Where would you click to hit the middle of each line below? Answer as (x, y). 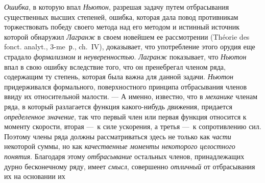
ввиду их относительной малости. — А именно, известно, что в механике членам (131, 96)
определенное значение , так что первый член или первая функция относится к (125, 116)
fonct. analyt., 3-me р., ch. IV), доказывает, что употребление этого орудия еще (130, 47)
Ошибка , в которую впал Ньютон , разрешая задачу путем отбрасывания (117, 7)
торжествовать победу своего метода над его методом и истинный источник (122, 27)
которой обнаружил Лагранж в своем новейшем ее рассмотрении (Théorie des (127, 36)
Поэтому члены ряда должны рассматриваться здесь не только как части (118, 136)
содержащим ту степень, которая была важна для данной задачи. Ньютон (119, 77)
